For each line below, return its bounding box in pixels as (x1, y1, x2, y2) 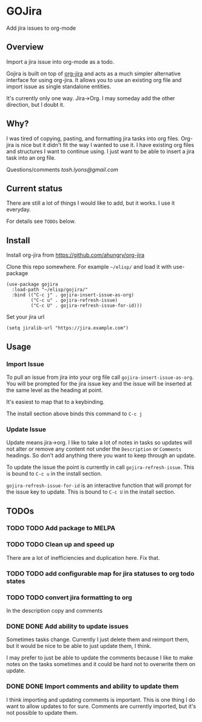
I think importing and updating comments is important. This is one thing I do (6, 696, 195, 703)
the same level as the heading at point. (6, 386, 103, 393)
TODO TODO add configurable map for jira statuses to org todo (6, 569, 195, 577)
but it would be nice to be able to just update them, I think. (6, 642, 152, 650)
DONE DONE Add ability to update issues (6, 622, 129, 630)
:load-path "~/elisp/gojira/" (12, 287, 88, 293)
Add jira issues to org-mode (6, 24, 76, 32)
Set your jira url (6, 313, 45, 321)
